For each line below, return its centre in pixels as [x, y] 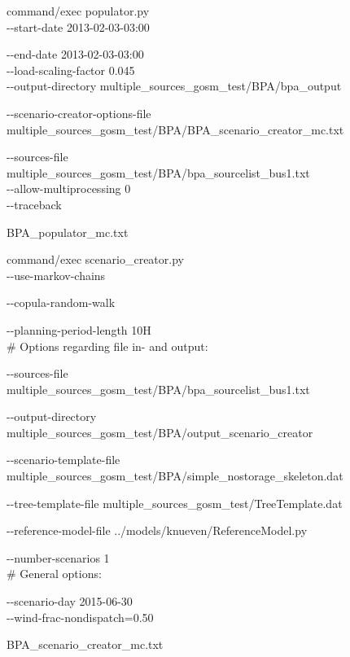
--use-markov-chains [56, 275]
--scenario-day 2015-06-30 [70, 601]
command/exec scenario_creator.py [95, 259]
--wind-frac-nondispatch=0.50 [80, 617]
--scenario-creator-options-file [79, 113]
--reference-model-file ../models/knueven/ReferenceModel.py [157, 530]
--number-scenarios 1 [58, 557]
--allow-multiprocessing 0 [69, 188]
